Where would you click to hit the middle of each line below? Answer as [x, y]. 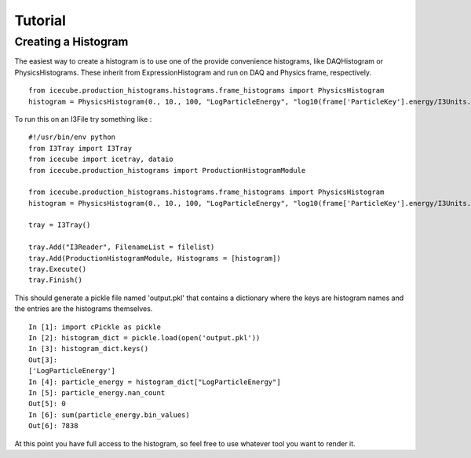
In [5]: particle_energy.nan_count [97, 392]
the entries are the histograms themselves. [84, 309]
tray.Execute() [58, 269]
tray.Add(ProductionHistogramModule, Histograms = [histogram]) [155, 258]
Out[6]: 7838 [53, 426]
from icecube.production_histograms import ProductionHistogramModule [167, 170]
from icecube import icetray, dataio [101, 159]
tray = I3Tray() [60, 225]
